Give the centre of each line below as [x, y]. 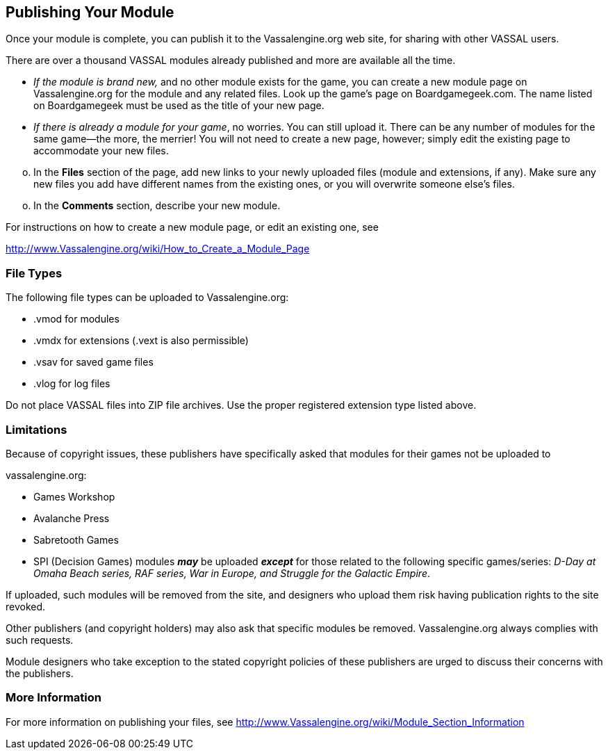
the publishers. [40, 673]
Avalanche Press [72, 518]
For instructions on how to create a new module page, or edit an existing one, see [192, 227]
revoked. [26, 606]
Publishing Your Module [90, 12]
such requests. [40, 640]
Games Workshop [74, 496]
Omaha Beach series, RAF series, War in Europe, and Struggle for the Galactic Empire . [232, 573]
